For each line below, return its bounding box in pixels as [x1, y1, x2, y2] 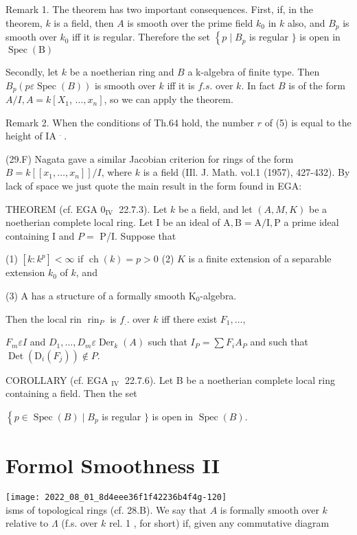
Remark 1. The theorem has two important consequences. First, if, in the [5, 2, 314, 16]
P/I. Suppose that [100, 228, 176, 242]
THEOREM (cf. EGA [5, 201, 97, 216]
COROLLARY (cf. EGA [5, 372, 108, 387]
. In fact [241, 78, 275, 92]
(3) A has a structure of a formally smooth [5, 288, 186, 303]
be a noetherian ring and [69, 65, 174, 79]
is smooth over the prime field [127, 15, 253, 30]
